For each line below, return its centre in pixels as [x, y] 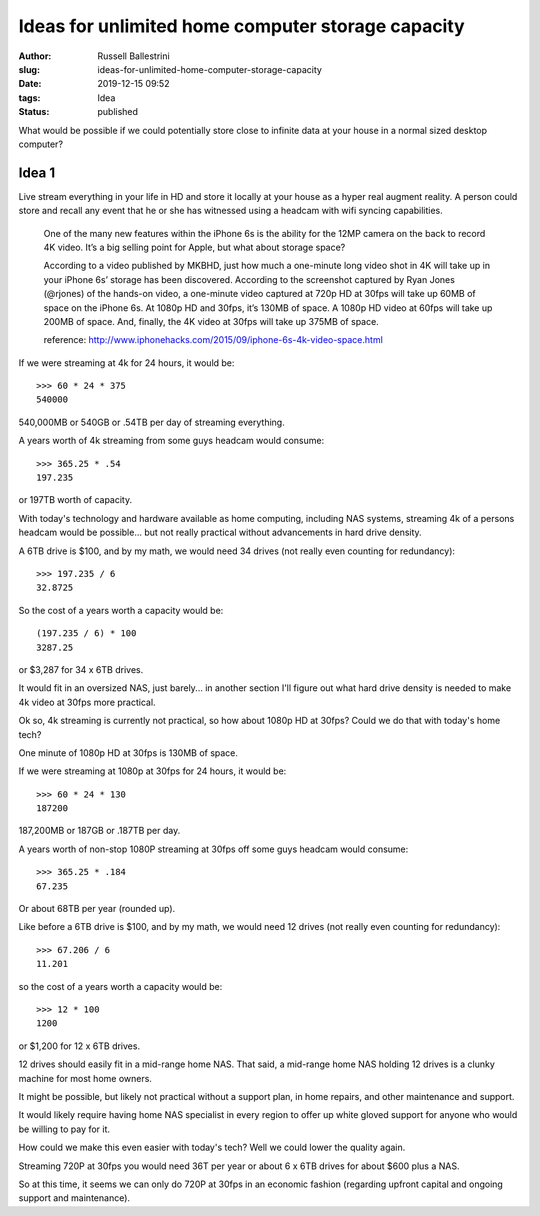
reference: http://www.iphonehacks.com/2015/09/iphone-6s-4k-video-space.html [213, 340]
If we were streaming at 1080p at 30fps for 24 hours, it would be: [152, 771]
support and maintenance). [74, 1198]
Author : [35, 56]
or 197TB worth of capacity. [75, 500]
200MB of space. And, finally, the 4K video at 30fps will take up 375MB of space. [211, 321]
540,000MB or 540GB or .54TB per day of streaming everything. [151, 422]
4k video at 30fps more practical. [87, 702]
